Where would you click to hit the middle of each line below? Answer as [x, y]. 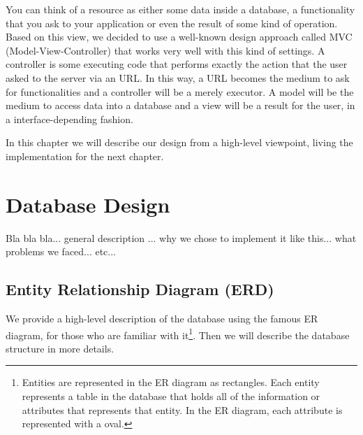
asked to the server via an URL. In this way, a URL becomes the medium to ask [178, 77]
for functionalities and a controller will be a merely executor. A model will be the [180, 91]
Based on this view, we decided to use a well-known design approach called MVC [179, 37]
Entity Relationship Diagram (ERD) [140, 289]
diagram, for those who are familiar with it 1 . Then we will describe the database [178, 334]
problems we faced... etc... [61, 251]
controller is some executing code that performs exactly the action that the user [177, 64]
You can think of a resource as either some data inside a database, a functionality [180, 9]
